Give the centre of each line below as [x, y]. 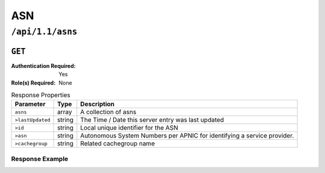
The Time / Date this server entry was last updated [152, 120]
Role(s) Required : [33, 83]
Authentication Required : [43, 65]
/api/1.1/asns [44, 32]
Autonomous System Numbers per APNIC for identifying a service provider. [187, 136]
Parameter [30, 104]
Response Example [40, 159]
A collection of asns [108, 112]
